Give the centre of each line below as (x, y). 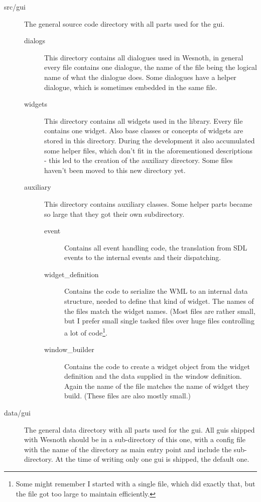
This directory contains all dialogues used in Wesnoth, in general (144, 57)
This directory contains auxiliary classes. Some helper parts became (148, 203)
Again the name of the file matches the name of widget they (157, 386)
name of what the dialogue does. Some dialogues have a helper (140, 77)
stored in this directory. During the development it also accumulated (150, 140)
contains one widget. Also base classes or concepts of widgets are (144, 131)
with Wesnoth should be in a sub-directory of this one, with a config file (135, 439)
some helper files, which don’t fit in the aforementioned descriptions (148, 150)
